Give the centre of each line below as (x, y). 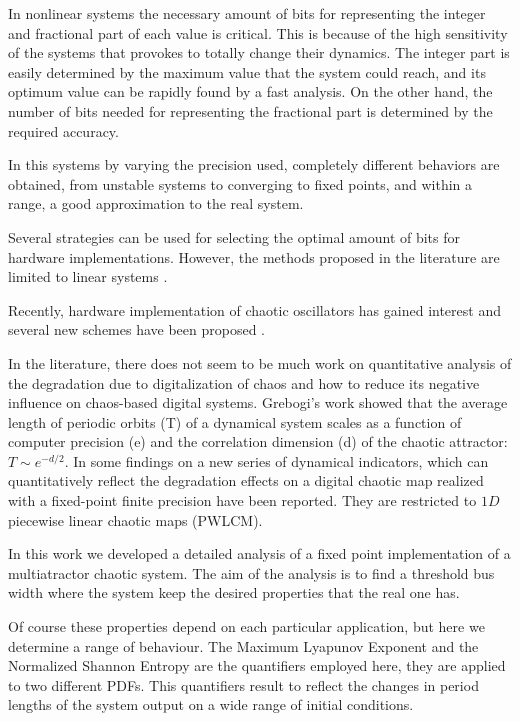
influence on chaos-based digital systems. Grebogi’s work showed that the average (258, 402)
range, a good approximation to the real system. (156, 203)
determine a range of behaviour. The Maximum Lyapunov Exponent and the (243, 645)
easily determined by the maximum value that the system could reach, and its (247, 71)
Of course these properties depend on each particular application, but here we (246, 626)
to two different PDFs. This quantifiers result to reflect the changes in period (243, 684)
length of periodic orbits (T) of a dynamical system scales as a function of (235, 421)
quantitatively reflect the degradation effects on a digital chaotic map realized (246, 480)
